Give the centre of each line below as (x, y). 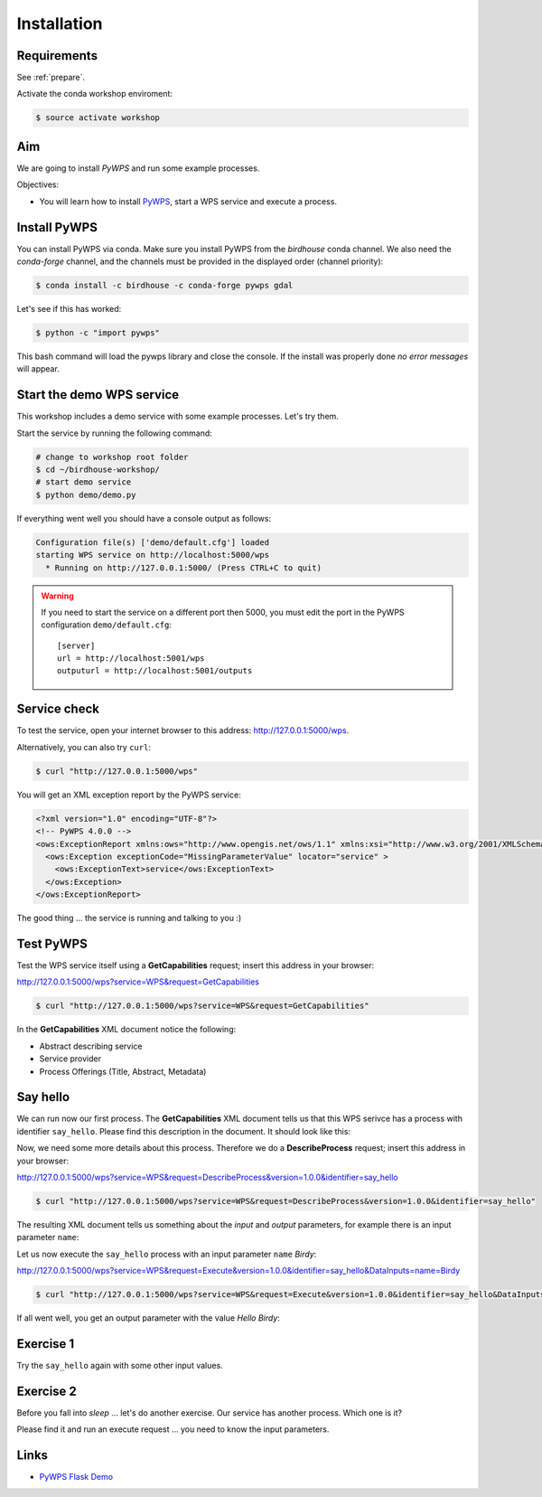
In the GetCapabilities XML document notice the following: (126, 1030)
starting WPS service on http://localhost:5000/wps (153, 555)
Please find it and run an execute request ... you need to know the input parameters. (173, 1429)
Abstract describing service (91, 1046)
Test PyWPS (52, 943)
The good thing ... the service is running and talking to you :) (129, 918)
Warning (57, 596)
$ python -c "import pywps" (98, 333)
